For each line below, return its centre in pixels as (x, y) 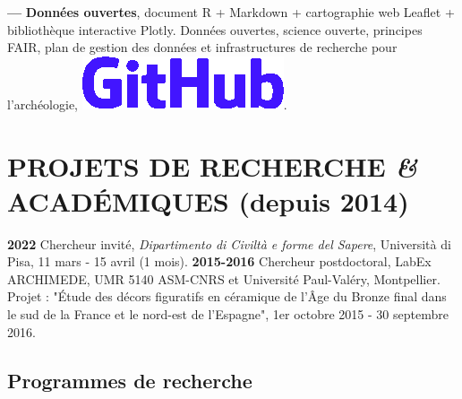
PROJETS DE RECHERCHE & (213, 166)
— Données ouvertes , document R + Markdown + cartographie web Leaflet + (231, 12)
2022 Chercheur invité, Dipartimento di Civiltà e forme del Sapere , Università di (229, 243)
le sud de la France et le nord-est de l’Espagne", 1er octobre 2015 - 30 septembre (228, 314)
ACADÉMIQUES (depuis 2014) (208, 200)
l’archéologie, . (147, 104)
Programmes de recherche (130, 380)
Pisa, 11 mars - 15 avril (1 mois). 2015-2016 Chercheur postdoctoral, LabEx (219, 261)
